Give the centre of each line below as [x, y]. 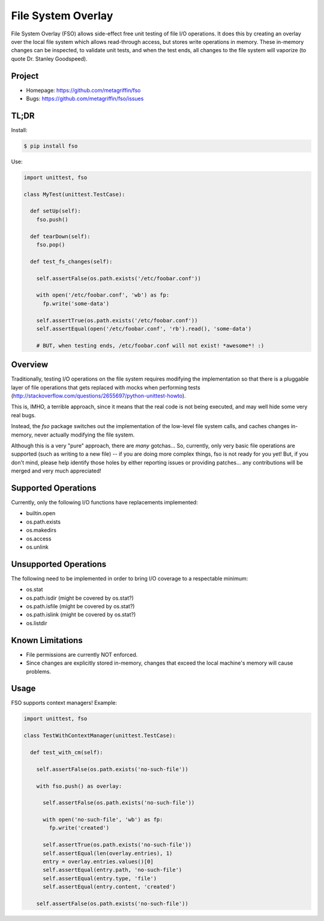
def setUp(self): [55, 211]
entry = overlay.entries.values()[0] [98, 862]
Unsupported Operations [59, 564]
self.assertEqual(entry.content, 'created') [109, 887]
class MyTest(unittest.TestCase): [74, 194]
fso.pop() [51, 245]
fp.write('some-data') [76, 303]
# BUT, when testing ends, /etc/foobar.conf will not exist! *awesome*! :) [150, 346]
